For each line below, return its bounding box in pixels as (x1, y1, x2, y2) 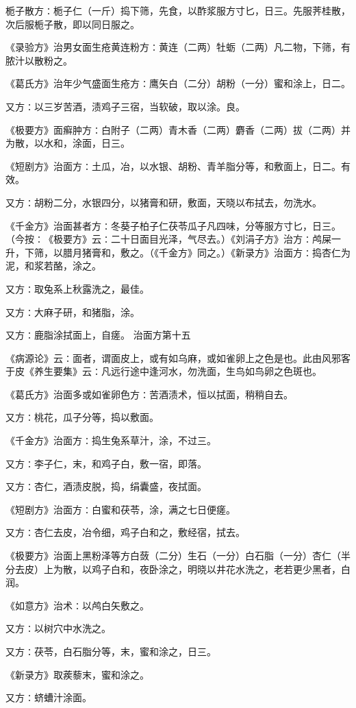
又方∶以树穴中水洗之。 (5, 621, 111, 635)
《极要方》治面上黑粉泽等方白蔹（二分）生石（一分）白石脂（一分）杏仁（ (5, 548, 341, 563)
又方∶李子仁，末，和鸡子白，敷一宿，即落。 (5, 456, 207, 470)
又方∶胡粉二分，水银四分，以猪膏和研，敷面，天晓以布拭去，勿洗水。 (5, 195, 322, 209)
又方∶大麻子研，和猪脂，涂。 (5, 304, 140, 319)
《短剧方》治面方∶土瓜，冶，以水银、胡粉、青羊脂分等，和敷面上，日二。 (5, 158, 341, 173)
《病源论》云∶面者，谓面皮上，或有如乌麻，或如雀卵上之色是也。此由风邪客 (5, 350, 351, 365)
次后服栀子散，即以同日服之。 (5, 16, 140, 31)
